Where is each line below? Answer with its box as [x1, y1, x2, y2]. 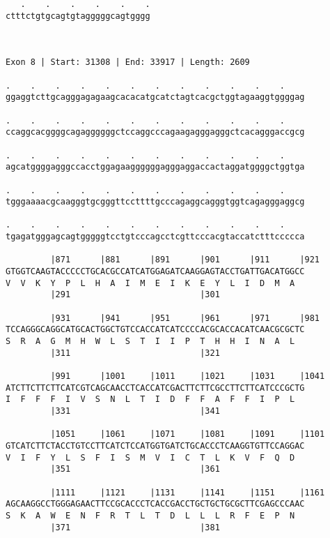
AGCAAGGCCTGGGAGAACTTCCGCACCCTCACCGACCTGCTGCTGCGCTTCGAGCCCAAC [6, 499, 305, 509]
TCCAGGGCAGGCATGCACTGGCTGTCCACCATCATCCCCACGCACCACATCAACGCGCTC [6, 324, 305, 335]
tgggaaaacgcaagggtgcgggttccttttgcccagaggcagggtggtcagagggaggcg [6, 197, 305, 207]
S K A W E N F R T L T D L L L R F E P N [6, 510, 295, 521]
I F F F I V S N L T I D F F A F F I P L [6, 394, 295, 405]
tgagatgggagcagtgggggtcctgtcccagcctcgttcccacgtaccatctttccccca [6, 232, 305, 242]
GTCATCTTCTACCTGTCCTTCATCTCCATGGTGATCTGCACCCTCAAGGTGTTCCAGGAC [6, 440, 305, 451]
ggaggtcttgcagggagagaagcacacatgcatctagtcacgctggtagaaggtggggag [6, 92, 305, 103]
